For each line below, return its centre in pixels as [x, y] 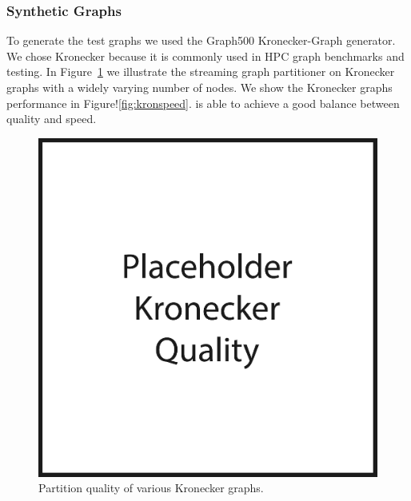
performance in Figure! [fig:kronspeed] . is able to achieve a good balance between [203, 103]
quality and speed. [52, 119]
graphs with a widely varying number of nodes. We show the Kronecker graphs [200, 87]
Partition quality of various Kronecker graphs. [151, 488]
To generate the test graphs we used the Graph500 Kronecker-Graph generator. [201, 40]
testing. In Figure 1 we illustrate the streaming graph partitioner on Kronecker [201, 72]
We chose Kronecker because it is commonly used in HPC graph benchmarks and [205, 56]
